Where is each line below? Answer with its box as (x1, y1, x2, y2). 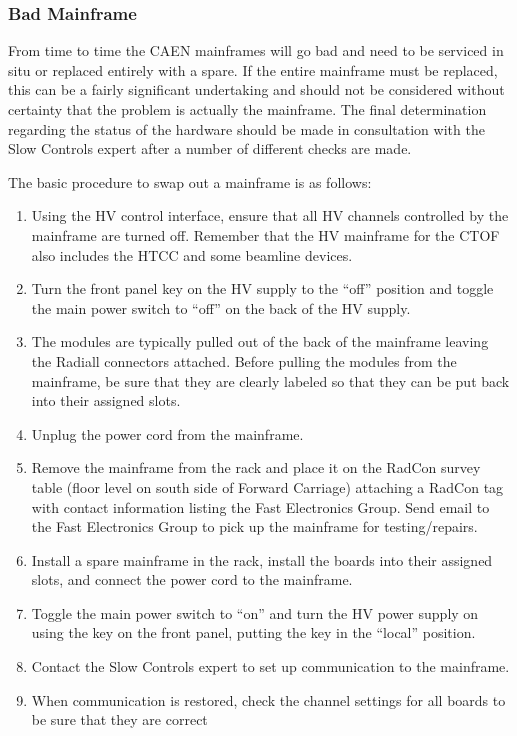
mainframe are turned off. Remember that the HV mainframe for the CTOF (31, 224, 500, 245)
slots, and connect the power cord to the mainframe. (31, 569, 353, 590)
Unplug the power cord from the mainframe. (31, 423, 304, 444)
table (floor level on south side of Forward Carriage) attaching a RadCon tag (31, 476, 504, 497)
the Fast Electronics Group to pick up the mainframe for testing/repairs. (31, 516, 478, 537)
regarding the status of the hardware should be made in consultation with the (8, 118, 485, 139)
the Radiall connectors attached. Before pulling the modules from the (31, 350, 457, 371)
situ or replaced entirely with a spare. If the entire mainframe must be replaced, (8, 59, 498, 80)
